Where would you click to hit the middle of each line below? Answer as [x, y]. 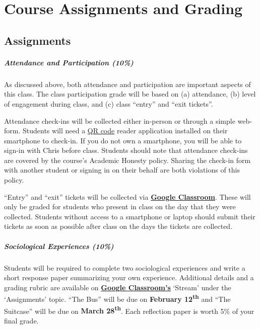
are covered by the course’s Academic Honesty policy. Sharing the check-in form [127, 160]
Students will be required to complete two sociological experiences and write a [125, 267]
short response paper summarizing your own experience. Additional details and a [129, 277]
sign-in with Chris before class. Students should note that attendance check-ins [126, 150]
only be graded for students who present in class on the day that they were [120, 207]
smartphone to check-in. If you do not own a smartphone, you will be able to [123, 140]
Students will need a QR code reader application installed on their [125, 131]
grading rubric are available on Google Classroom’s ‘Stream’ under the [118, 287]
